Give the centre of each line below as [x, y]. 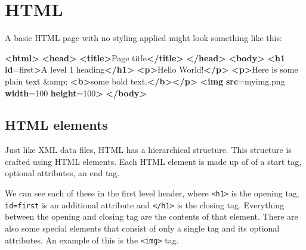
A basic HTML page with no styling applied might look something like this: [143, 38]
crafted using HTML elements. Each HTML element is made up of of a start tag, [153, 161]
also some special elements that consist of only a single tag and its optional [142, 228]
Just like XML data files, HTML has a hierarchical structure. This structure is [148, 150]
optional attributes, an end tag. [62, 173]
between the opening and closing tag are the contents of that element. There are [152, 216]
